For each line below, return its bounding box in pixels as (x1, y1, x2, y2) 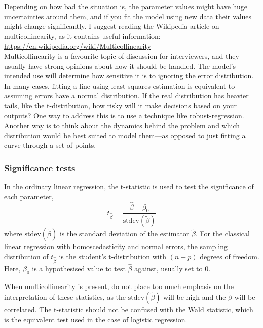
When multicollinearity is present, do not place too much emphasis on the (4, 280, 234, 291)
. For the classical (195, 228, 250, 239)
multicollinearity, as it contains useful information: (4, 30, 161, 41)
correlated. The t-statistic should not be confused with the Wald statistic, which (4, 304, 253, 315)
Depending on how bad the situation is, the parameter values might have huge (4, 1, 248, 11)
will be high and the (163, 292, 226, 302)
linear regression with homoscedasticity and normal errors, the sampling (4, 241, 228, 252)
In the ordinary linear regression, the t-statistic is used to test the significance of (4, 181, 254, 192)
